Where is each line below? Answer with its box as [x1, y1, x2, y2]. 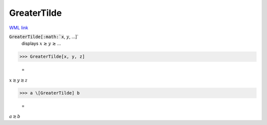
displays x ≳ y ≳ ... [21, 41, 61, 46]
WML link [9, 25, 29, 31]
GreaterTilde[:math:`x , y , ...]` [9, 34, 79, 40]
